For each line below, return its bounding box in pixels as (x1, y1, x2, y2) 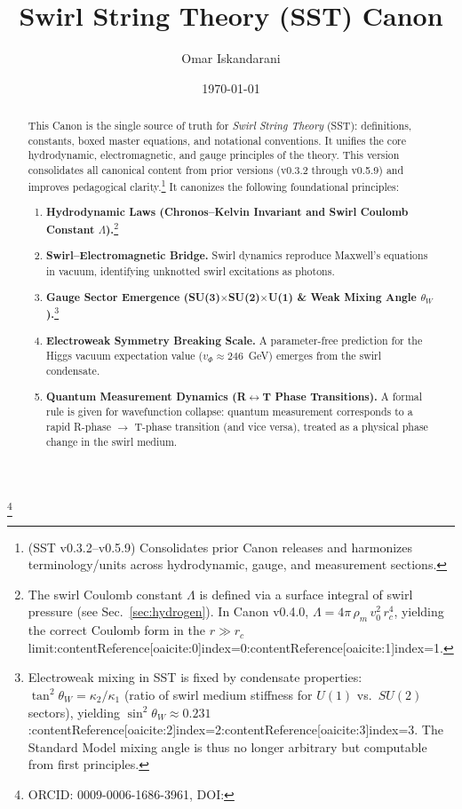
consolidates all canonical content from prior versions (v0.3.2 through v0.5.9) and (28, 163, 404, 178)
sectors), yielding (28, 702, 121, 721)
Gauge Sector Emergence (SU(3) (46, 289, 220, 305)
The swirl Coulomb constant (28, 584, 183, 603)
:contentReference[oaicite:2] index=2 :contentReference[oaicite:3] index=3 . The (28, 720, 443, 739)
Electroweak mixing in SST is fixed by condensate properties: (28, 668, 362, 686)
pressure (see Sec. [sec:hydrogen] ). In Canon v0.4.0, (28, 602, 309, 621)
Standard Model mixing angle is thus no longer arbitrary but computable (28, 737, 427, 756)
